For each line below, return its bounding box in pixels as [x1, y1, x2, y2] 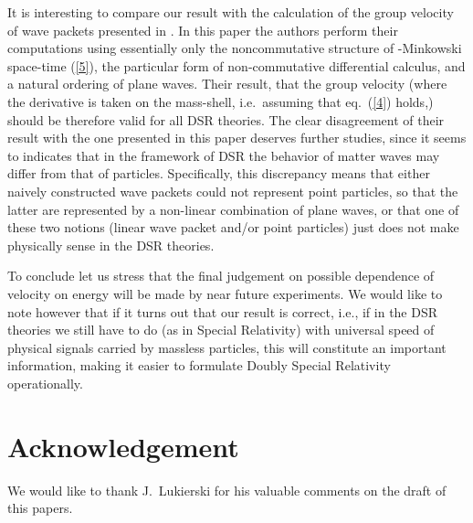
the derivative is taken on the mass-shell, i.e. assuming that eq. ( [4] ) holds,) [7, 91, 434, 111]
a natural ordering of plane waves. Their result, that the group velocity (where [7, 74, 447, 93]
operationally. [7, 373, 83, 392]
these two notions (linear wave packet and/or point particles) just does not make [7, 218, 459, 237]
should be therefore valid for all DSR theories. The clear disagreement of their [7, 110, 445, 129]
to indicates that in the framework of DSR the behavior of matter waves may [7, 145, 440, 165]
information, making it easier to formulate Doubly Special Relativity [7, 356, 391, 375]
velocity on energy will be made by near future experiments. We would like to [7, 283, 443, 303]
